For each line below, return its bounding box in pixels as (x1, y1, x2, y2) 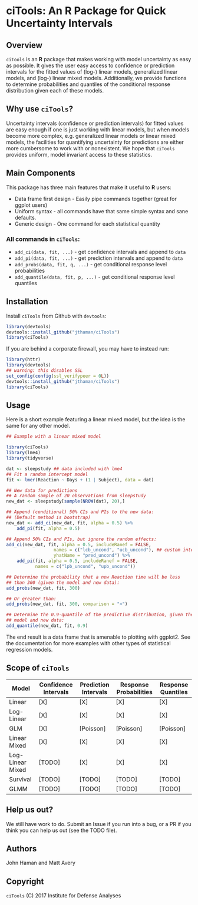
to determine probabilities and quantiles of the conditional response (6, 81, 171, 88)
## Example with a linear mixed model (6, 434, 101, 440)
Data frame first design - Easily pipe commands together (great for (14, 195, 177, 202)
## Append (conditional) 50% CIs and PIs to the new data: (6, 509, 154, 515)
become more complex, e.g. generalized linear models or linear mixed (6, 132, 176, 139)
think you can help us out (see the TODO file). (6, 827, 117, 834)
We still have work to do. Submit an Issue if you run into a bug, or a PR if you (6, 820, 192, 827)
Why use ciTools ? (6, 104, 74, 114)
